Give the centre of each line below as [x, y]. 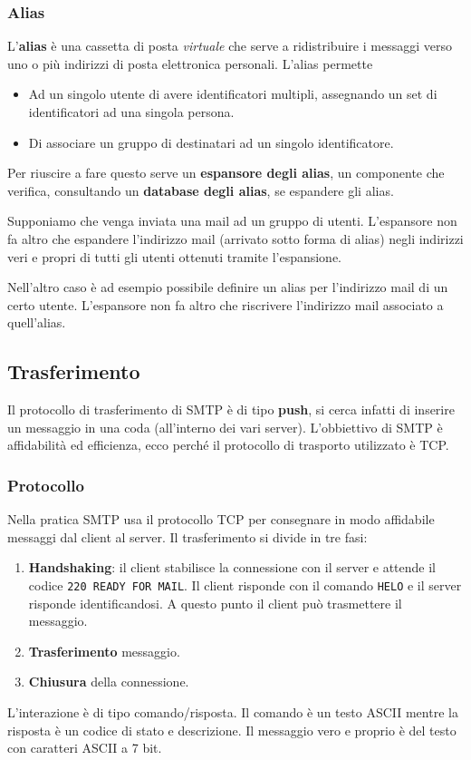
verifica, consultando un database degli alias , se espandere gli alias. [201, 190]
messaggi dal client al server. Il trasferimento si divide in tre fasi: [187, 536]
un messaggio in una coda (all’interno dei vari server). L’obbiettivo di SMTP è [225, 427]
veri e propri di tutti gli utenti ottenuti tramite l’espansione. [175, 256]
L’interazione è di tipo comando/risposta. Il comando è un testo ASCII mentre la [233, 711]
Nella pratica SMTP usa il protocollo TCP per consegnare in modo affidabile [221, 519]
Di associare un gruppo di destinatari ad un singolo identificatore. [211, 142]
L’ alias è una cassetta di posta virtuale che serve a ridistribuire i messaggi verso [230, 46]
